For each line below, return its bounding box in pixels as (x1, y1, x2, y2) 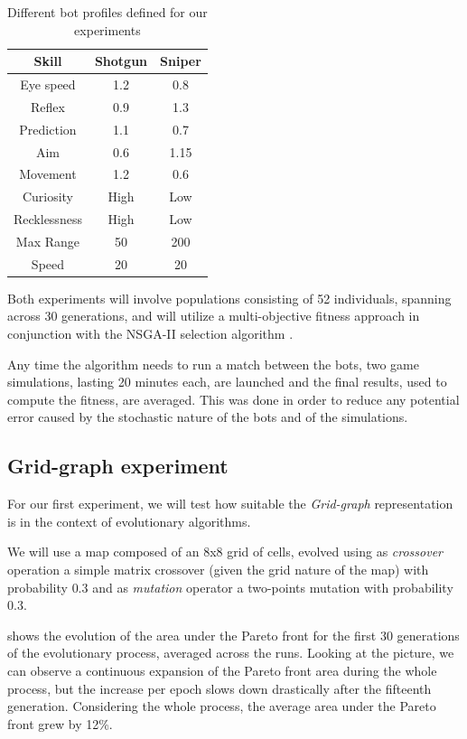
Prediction (19, 119, 77, 138)
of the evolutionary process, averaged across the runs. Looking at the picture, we (7, 643, 454, 662)
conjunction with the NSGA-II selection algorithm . (7, 324, 294, 343)
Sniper (160, 51, 201, 70)
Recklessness (14, 210, 82, 229)
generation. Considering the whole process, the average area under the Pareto (7, 697, 436, 716)
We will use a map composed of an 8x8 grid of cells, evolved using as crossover (7, 542, 444, 561)
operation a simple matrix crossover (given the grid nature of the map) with (7, 560, 429, 579)
